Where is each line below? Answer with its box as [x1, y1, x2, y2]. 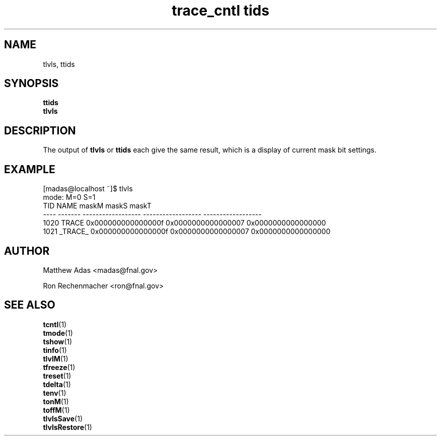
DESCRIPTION [4, 124, 76, 137]
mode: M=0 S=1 [43, 193, 96, 202]
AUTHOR [4, 244, 50, 257]
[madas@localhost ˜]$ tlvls [43, 184, 133, 193]
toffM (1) [43, 405, 70, 414]
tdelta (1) [43, 380, 71, 389]
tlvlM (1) [43, 354, 68, 363]
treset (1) [43, 371, 71, 380]
